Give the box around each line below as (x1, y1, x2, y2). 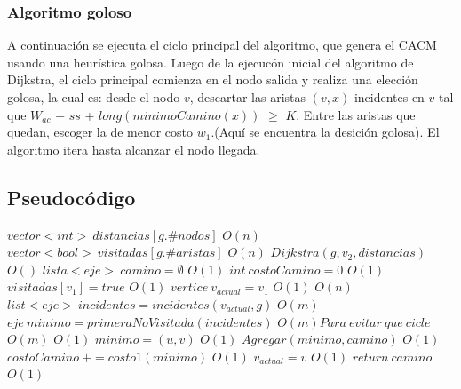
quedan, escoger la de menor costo (7, 123, 194, 141)
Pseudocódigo (7, 183, 136, 210)
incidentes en (354, 88, 425, 106)
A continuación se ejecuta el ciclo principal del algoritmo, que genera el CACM (7, 36, 437, 54)
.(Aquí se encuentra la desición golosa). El (211, 123, 440, 141)
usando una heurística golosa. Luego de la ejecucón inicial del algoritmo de (7, 52, 414, 71)
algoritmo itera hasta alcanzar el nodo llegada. (7, 139, 260, 158)
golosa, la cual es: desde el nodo (7, 88, 180, 106)
